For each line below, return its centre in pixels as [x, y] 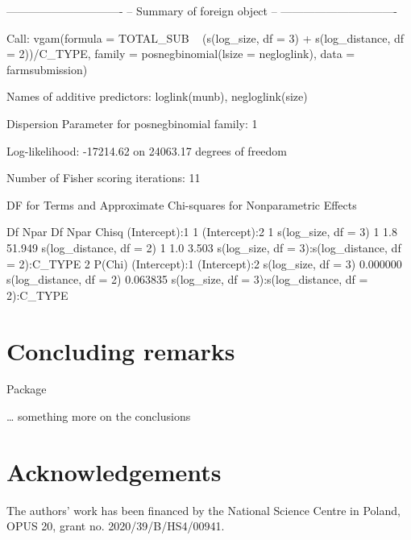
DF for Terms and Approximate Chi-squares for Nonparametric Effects [182, 204]
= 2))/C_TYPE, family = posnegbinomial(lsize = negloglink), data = [181, 54]
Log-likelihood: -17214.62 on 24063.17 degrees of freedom [147, 150]
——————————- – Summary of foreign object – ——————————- [202, 10]
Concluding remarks [121, 350]
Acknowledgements [114, 471]
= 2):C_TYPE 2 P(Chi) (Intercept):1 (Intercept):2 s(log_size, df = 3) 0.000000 [204, 263]
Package [27, 389]
